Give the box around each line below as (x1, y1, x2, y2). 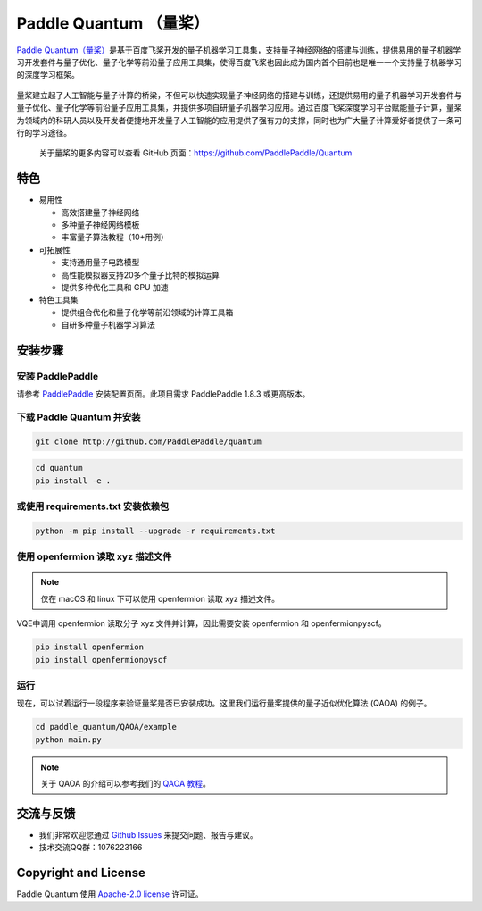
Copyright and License (16, 865, 146, 881)
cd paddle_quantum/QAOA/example (35, 722, 178, 732)
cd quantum (35, 463, 83, 473)
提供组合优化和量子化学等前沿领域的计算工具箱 (61, 306, 234, 317)
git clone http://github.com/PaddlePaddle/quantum (35, 436, 262, 447)
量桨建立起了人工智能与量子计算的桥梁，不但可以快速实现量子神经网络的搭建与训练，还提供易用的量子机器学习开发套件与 (16, 89, 462, 100)
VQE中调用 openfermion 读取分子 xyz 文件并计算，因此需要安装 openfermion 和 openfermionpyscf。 (16, 618, 387, 629)
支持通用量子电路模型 (61, 257, 140, 268)
